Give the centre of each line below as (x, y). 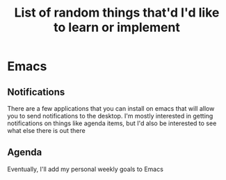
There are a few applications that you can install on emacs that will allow (111, 108)
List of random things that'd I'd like (117, 13)
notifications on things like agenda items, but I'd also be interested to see (112, 123)
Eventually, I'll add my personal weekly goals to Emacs (85, 169)
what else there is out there (46, 130)
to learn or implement (117, 27)
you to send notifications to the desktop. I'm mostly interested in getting (110, 116)
